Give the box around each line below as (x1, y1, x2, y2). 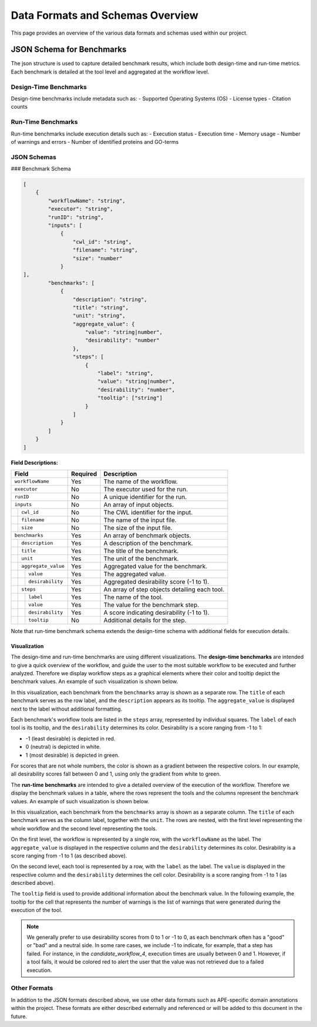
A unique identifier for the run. (103, 493, 187, 501)
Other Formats (11, 984, 53, 992)
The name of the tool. (103, 593, 163, 601)
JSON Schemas (11, 153, 57, 161)
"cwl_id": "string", (72, 238, 132, 245)
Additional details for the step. (103, 616, 187, 624)
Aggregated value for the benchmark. (103, 562, 208, 570)
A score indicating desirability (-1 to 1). (103, 608, 210, 617)
